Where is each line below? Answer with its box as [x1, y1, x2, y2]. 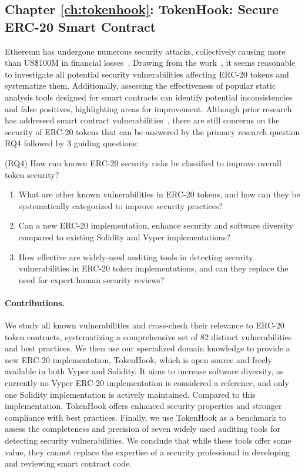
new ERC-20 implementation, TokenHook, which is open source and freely [5, 353, 272, 365]
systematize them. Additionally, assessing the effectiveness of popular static [5, 79, 276, 92]
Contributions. [5, 296, 65, 308]
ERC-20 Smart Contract [5, 17, 156, 35]
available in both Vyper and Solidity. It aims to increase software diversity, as [5, 365, 284, 377]
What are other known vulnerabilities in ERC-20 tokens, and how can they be [18, 188, 300, 200]
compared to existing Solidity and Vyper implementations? [18, 230, 230, 243]
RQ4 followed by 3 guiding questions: [5, 137, 139, 149]
